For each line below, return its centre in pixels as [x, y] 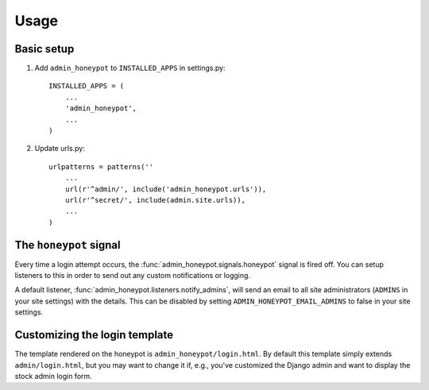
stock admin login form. [54, 376]
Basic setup [44, 49]
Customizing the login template [94, 335]
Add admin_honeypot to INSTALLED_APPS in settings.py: [130, 68]
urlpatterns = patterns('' [101, 166]
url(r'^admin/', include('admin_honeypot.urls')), [166, 189]
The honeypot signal [68, 245]
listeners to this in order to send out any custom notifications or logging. [132, 276]
